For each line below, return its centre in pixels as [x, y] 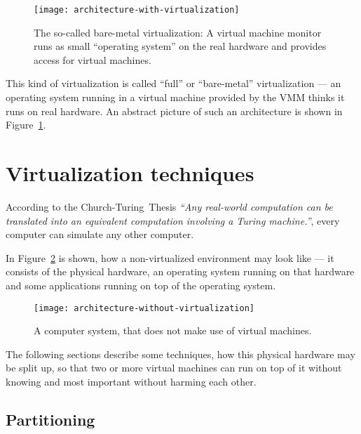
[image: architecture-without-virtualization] [144, 308]
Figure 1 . [26, 125]
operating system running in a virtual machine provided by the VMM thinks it [175, 97]
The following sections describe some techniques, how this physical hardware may [180, 354]
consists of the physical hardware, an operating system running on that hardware [180, 271]
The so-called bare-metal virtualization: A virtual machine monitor [178, 32]
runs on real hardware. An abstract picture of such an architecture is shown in [174, 111]
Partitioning [50, 419]
